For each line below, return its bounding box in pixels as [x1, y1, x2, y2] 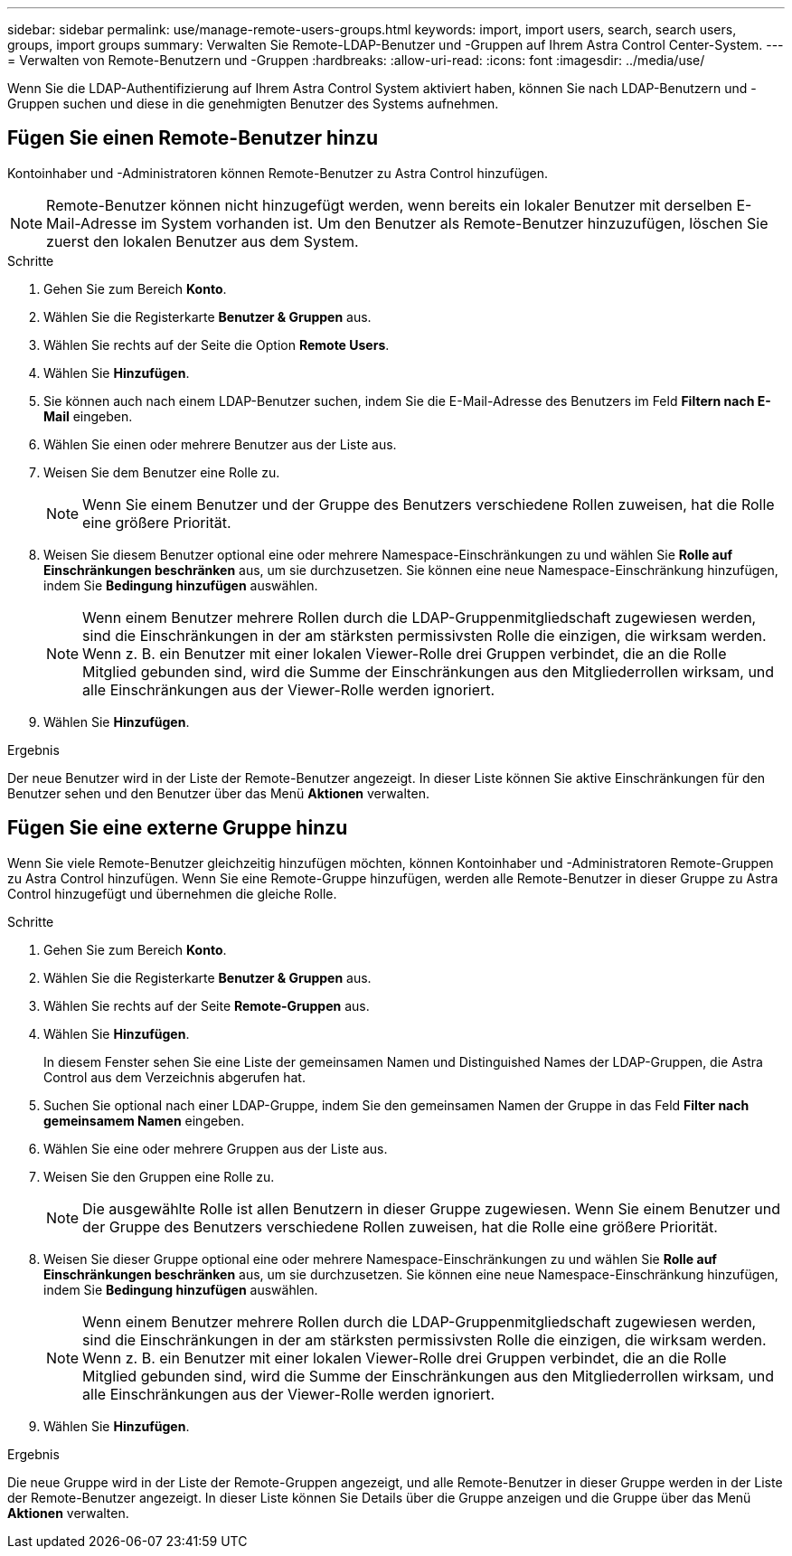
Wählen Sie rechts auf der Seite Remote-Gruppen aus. [43, 997, 370, 1014]
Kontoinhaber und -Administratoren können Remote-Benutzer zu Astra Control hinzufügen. [7, 165, 549, 181]
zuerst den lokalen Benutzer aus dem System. [46, 231, 359, 250]
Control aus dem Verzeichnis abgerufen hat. [43, 1069, 306, 1085]
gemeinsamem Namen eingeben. [43, 1112, 245, 1128]
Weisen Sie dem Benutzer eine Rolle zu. [43, 464, 280, 480]
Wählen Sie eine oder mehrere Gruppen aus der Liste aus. [43, 1140, 388, 1156]
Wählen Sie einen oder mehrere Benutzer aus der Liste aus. [43, 436, 397, 452]
